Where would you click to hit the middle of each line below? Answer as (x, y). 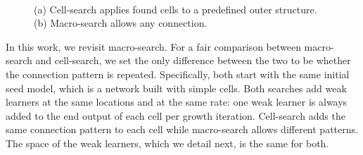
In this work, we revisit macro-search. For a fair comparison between (153, 46)
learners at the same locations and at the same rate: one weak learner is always (177, 102)
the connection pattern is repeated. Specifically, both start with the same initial (178, 74)
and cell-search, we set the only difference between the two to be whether (193, 60)
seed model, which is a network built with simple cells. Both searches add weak (176, 88)
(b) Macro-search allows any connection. (121, 23)
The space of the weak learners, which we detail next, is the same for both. (167, 143)
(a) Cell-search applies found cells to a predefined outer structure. (176, 9)
